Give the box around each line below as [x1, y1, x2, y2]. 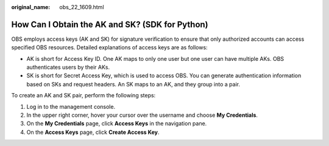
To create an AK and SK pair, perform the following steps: [11, 92, 156, 99]
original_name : [11, 4, 51, 10]
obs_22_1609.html [59, 4, 104, 10]
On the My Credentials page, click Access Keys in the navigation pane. [26, 120, 207, 127]
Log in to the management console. [26, 103, 116, 110]
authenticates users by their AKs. [26, 64, 110, 71]
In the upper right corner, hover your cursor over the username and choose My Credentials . [26, 111, 258, 119]
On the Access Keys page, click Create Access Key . [26, 128, 160, 136]
